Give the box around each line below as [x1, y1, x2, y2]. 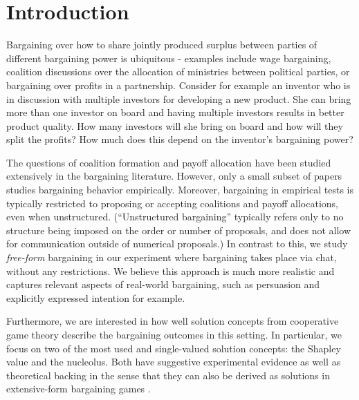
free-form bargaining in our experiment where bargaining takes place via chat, [6, 250, 337, 265]
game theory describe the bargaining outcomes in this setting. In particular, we [6, 327, 342, 341]
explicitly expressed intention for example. [6, 290, 185, 305]
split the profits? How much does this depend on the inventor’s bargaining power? [6, 132, 353, 146]
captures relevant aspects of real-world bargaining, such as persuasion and [6, 277, 320, 292]
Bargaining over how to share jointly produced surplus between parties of [6, 37, 317, 52]
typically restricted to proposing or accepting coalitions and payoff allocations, [6, 196, 338, 210]
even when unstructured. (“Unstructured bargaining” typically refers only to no [6, 209, 344, 224]
